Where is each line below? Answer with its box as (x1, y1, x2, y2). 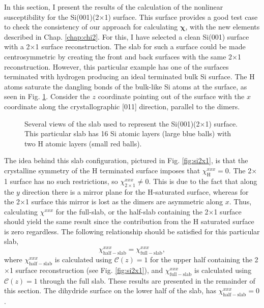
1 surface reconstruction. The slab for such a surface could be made (35, 41, 246, 52)
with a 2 (4, 41, 30, 52)
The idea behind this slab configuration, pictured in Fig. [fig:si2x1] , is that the (4, 155, 248, 166)
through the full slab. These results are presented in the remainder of (40, 275, 255, 286)
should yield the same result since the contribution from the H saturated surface (4, 216, 254, 227)
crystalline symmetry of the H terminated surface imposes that (4, 165, 200, 175)
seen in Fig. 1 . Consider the (4, 91, 90, 102)
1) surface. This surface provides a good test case (104, 11, 258, 22)
